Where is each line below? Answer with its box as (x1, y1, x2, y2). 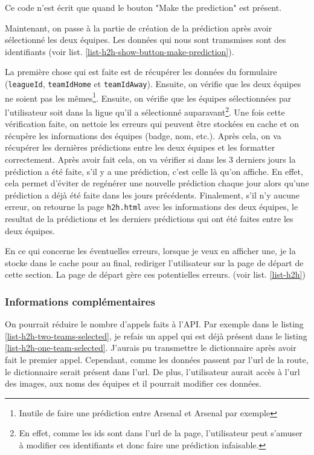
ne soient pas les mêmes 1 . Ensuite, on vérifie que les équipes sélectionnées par (5, 90, 292, 104)
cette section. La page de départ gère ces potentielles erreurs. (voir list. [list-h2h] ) (5, 268, 306, 281)
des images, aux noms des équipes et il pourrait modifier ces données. (5, 377, 261, 390)
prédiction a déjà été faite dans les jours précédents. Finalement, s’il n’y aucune (5, 188, 300, 201)
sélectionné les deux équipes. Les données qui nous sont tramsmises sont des (5, 33, 286, 46)
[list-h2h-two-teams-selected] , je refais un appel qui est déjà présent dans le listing (5, 329, 307, 342)
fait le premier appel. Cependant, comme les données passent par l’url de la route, (5, 353, 309, 365)
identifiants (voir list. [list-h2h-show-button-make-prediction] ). (5, 45, 234, 57)
